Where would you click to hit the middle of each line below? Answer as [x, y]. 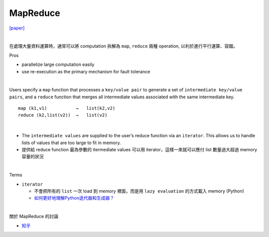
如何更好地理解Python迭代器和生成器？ [74, 198]
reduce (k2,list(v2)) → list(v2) [63, 115]
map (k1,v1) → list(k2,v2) [67, 108]
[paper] [17, 28]
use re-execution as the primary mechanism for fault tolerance [86, 71]
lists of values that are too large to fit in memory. [71, 143]
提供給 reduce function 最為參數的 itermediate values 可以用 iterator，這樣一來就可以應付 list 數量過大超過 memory [139, 150]
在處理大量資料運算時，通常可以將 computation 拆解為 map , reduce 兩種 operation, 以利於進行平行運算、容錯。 [124, 46]
